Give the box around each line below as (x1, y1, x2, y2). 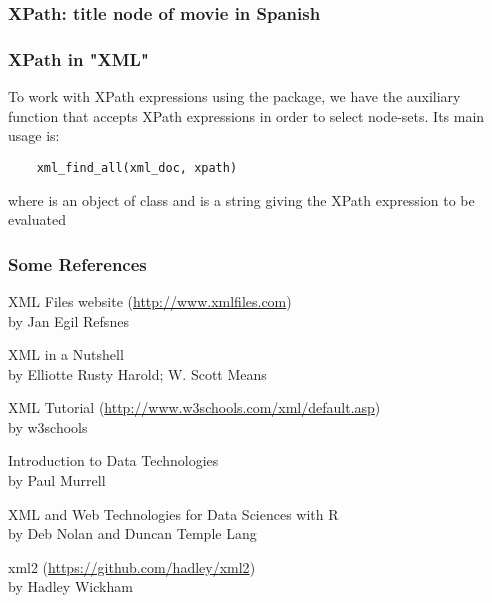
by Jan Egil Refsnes (8, 310, 129, 331)
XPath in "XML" (8, 46, 149, 71)
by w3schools (8, 416, 88, 437)
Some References (8, 251, 147, 276)
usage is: (8, 125, 60, 146)
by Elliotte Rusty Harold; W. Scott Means (8, 363, 267, 384)
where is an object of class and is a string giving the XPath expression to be (8, 189, 475, 210)
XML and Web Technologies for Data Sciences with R (8, 503, 339, 524)
